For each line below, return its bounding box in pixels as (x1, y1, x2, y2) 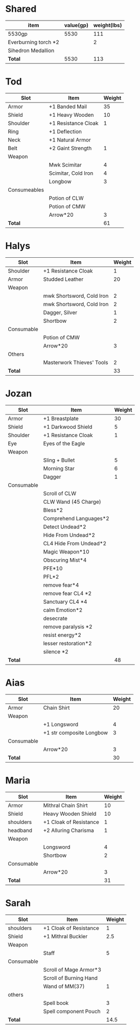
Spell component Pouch (43, 1007, 101, 1015)
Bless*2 (43, 506, 63, 513)
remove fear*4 (43, 581, 79, 588)
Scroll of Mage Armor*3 (43, 966, 101, 973)
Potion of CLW (49, 194, 84, 201)
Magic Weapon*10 (43, 548, 89, 555)
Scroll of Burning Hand (43, 974, 98, 981)
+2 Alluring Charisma (43, 827, 95, 834)
